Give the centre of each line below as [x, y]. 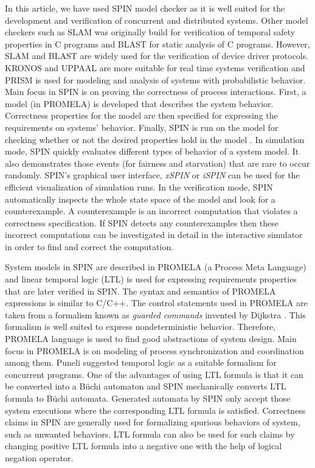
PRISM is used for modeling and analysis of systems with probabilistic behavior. [155, 79]
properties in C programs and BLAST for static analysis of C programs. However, [157, 44]
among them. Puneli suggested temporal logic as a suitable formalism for [141, 362]
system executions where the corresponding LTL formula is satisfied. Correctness [155, 410]
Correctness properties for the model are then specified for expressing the [141, 115]
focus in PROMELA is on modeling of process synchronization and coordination [154, 350]
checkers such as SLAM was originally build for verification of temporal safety [150, 32]
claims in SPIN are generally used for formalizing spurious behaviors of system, [153, 422]
